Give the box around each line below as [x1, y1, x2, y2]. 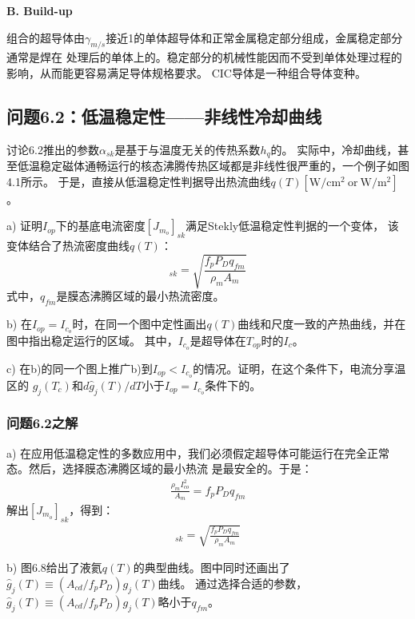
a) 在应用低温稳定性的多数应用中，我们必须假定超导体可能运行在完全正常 [6, 444, 390, 461]
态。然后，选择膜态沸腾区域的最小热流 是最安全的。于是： [6, 460, 313, 477]
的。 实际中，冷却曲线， [270, 141, 398, 157]
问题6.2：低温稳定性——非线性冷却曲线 [6, 103, 322, 128]
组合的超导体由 [6, 29, 85, 46]
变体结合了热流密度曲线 [6, 237, 130, 254]
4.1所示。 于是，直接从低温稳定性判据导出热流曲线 [6, 173, 271, 189]
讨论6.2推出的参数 [6, 141, 99, 157]
